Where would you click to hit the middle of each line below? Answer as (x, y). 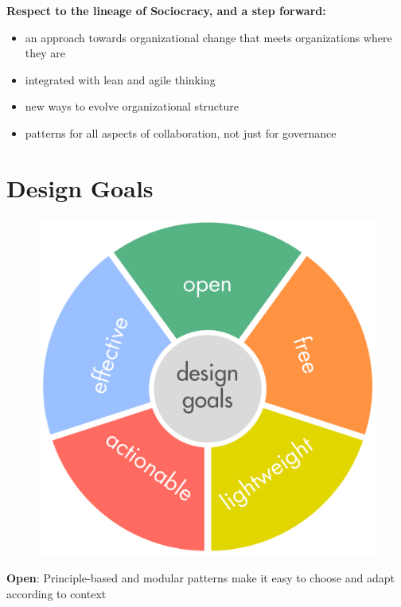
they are (45, 53)
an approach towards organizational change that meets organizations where (208, 37)
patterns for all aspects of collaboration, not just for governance (181, 132)
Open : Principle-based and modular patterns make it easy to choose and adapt (201, 578)
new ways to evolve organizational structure (132, 106)
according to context (56, 593)
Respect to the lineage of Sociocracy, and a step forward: (166, 10)
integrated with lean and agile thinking (120, 79)
